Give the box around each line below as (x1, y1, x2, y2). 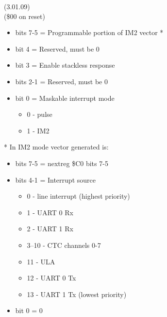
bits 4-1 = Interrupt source (15, 174, 96, 185)
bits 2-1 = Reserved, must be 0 (15, 76, 108, 86)
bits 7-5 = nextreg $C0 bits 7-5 (15, 158, 108, 168)
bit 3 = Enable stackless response (15, 60, 115, 70)
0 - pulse (27, 109, 52, 119)
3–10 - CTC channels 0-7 (27, 240, 101, 250)
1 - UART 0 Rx (27, 207, 73, 217)
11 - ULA (27, 256, 55, 266)
